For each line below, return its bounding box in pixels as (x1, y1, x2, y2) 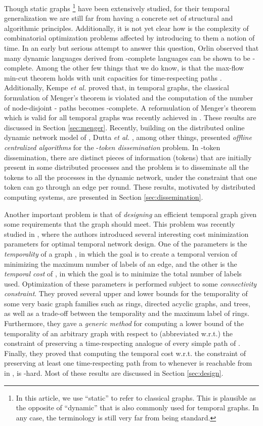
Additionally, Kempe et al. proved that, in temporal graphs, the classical (4, 82, 229, 93)
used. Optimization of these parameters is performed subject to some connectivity (4, 278, 257, 289)
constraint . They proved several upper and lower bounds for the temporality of (4, 288, 248, 299)
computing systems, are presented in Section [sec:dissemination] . (4, 191, 203, 202)
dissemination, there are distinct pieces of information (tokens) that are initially (4, 152, 252, 162)
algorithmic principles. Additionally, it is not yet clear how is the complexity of (4, 22, 249, 33)
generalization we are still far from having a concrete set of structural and (4, 13, 233, 23)
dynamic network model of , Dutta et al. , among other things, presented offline (4, 132, 252, 143)
